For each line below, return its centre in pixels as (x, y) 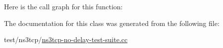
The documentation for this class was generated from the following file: (112, 23)
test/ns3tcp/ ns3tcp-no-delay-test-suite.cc (66, 39)
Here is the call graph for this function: (63, 6)
